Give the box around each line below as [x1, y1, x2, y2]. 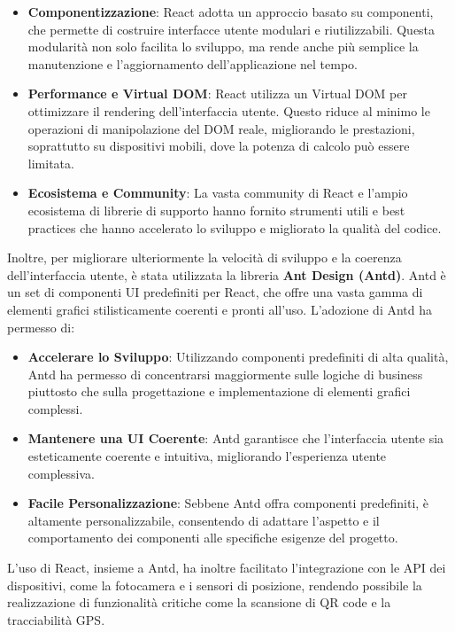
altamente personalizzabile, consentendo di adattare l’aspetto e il [27, 511, 380, 529]
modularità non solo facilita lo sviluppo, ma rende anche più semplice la [27, 37, 419, 56]
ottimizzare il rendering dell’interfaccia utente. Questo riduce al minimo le [27, 101, 430, 120]
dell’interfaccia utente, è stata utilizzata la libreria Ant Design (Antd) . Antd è [7, 265, 446, 284]
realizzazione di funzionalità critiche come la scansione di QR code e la [7, 593, 391, 612]
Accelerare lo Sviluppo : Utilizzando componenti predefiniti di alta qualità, [27, 347, 449, 366]
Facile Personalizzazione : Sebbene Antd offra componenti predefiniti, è [27, 494, 429, 512]
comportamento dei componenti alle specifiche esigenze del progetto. [27, 528, 398, 547]
